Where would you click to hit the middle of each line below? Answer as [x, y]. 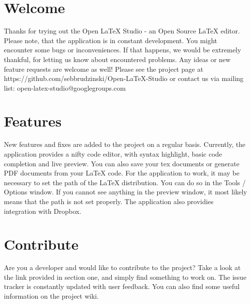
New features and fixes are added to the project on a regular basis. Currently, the [125, 144]
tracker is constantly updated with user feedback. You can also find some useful [122, 286]
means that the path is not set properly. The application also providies [109, 201]
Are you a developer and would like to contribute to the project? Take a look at [122, 267]
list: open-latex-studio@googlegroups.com [65, 88]
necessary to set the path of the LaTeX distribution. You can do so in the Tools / [125, 182]
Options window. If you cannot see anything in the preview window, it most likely [125, 192]
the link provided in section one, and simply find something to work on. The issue [125, 277]
